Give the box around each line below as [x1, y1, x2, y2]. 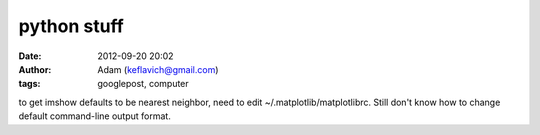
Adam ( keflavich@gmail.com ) [97, 63, 219, 75]
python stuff [18, 15, 124, 37]
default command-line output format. [18, 110, 172, 122]
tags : [18, 78, 41, 90]
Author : [18, 63, 52, 75]
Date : [18, 50, 42, 62]
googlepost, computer [97, 78, 189, 90]
